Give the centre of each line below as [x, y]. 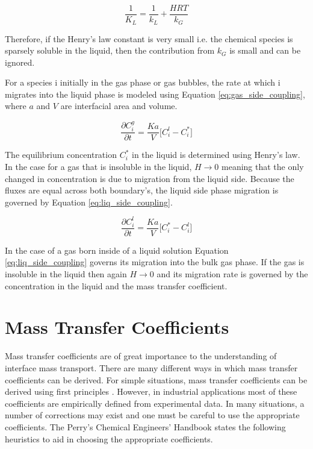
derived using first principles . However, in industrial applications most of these [151, 391]
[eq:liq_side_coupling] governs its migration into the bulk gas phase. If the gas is [155, 262]
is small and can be [265, 50]
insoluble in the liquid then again [66, 274]
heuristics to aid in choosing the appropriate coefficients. [109, 438]
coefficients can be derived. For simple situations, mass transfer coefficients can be [156, 379]
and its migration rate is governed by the [232, 274]
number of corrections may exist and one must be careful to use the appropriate [152, 415]
